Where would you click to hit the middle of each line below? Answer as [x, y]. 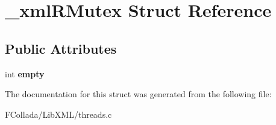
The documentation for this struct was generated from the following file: [138, 94]
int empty [25, 73]
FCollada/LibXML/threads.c [58, 114]
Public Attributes [61, 48]
